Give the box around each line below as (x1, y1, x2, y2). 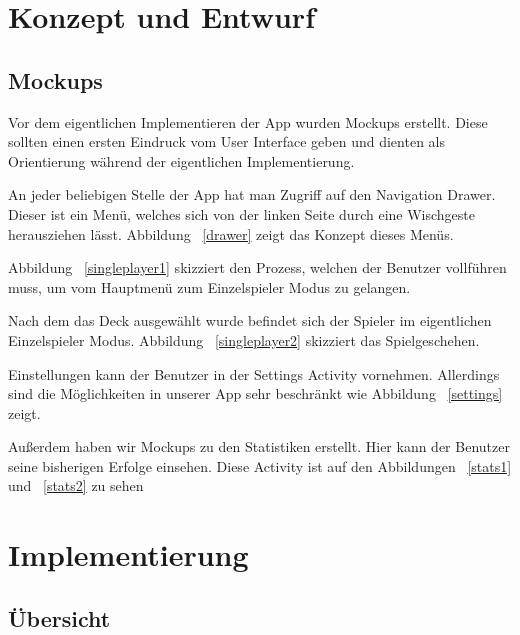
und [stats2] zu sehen (8, 475, 144, 496)
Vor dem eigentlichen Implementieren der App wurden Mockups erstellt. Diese (8, 111, 488, 132)
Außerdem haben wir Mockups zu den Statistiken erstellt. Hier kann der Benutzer (8, 436, 510, 457)
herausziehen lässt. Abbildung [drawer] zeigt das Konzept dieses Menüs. (8, 223, 454, 244)
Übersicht (8, 602, 111, 633)
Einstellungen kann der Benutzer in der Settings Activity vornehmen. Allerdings (8, 363, 500, 384)
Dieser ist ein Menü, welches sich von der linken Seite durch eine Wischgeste (8, 203, 475, 224)
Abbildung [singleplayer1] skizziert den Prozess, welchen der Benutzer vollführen (8, 257, 507, 278)
